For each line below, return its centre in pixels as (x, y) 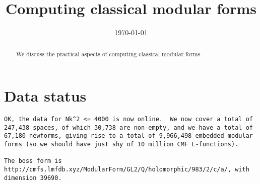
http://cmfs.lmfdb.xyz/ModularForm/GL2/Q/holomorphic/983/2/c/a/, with (127, 170)
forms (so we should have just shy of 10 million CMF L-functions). (121, 145)
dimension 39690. (33, 178)
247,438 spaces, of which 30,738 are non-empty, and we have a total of (128, 127)
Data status (45, 96)
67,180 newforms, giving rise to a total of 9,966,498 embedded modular (128, 136)
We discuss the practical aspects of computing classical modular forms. (109, 54)
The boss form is (33, 161)
